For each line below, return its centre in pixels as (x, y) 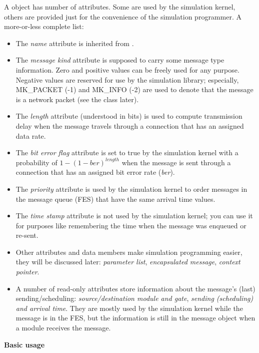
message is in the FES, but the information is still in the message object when (135, 318)
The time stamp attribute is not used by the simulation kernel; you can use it (134, 216)
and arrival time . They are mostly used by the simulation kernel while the (129, 308)
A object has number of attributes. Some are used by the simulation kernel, (120, 7)
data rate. (31, 135)
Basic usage (24, 344)
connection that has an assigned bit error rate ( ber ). (95, 172)
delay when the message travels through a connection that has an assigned (130, 125)
